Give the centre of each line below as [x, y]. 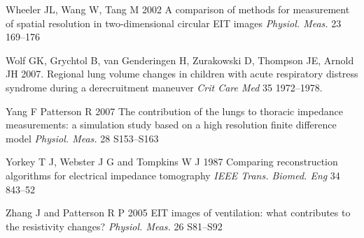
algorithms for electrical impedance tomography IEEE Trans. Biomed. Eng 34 [173, 175]
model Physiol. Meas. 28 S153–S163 [82, 138]
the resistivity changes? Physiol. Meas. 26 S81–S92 [114, 226]
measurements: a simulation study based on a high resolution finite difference [171, 125]
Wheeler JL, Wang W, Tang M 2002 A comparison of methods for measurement [178, 9]
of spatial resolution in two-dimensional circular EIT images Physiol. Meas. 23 [174, 23]
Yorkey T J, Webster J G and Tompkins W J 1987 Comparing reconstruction [172, 162]
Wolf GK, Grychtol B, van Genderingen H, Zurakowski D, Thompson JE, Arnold [180, 60]
